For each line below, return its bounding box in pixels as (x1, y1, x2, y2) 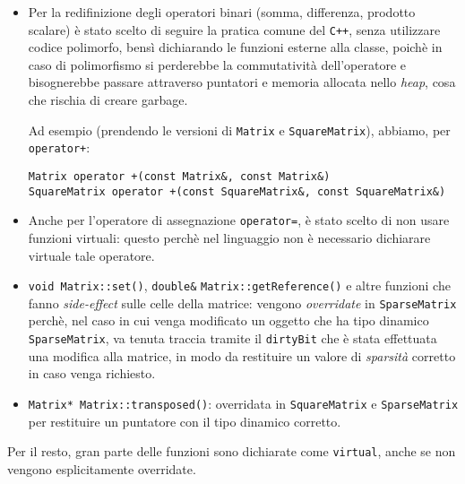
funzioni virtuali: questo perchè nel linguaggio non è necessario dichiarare (28, 228, 431, 246)
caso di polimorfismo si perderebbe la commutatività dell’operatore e (28, 55, 406, 73)
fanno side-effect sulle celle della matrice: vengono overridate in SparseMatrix (28, 293, 457, 312)
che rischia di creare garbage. (28, 91, 188, 109)
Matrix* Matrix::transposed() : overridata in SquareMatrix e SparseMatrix (28, 393, 459, 412)
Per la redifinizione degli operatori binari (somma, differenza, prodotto (28, 3, 416, 21)
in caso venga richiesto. (28, 364, 156, 383)
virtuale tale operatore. (28, 246, 155, 264)
